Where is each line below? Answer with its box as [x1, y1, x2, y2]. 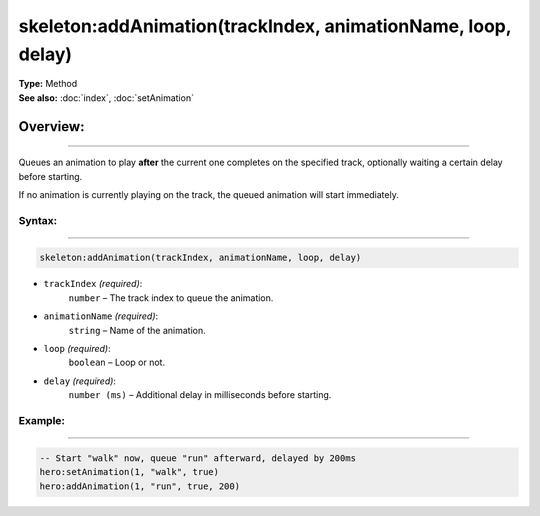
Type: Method [18, 78, 78, 90]
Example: [18, 413, 65, 427]
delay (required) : [43, 375, 117, 387]
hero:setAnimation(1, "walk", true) [39, 466, 220, 478]
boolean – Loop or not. [68, 356, 165, 369]
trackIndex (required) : [43, 278, 143, 290]
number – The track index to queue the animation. [68, 291, 274, 304]
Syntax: [18, 213, 58, 227]
